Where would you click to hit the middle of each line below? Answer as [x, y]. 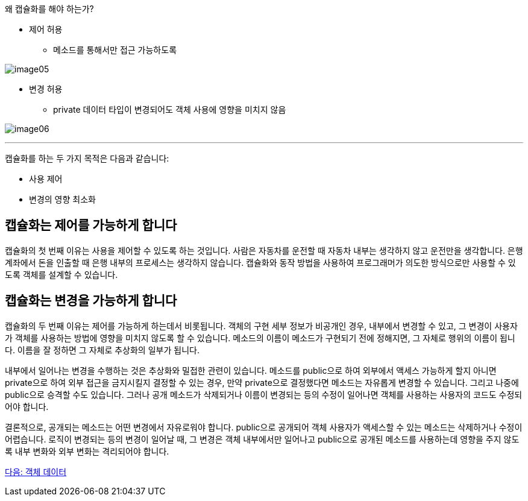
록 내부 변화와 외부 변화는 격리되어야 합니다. [87, 451]
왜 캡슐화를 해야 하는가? [49, 9]
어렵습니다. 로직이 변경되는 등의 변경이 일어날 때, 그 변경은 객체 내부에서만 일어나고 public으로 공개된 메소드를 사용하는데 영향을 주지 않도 [262, 439]
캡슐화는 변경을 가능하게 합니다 [91, 301]
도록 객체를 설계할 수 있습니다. [61, 274]
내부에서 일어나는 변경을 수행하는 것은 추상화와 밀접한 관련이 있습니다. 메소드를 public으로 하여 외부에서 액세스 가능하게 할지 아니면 [251, 370]
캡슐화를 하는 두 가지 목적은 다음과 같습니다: [87, 158]
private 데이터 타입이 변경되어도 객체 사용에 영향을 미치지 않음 [170, 109]
